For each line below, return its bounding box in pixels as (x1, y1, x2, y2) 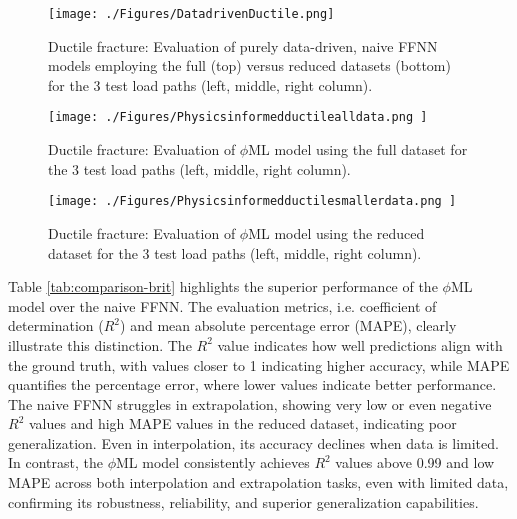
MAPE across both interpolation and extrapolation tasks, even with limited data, (8, 472, 509, 493)
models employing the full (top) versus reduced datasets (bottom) (48, 55, 451, 76)
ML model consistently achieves (116, 452, 310, 473)
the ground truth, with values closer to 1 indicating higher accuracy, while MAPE (8, 354, 510, 375)
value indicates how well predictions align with (217, 334, 503, 355)
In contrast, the (8, 452, 104, 473)
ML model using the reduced (248, 222, 425, 243)
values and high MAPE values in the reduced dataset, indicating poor (28, 413, 457, 434)
